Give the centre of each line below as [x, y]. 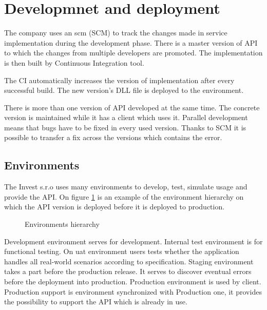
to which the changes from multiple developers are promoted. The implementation [133, 53]
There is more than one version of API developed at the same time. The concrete [132, 107]
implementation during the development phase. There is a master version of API [131, 42]
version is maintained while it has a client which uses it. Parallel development [126, 117]
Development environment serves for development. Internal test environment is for [133, 241]
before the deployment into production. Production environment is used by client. [133, 282]
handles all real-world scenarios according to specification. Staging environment [129, 261]
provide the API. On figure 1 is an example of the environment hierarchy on [124, 196]
